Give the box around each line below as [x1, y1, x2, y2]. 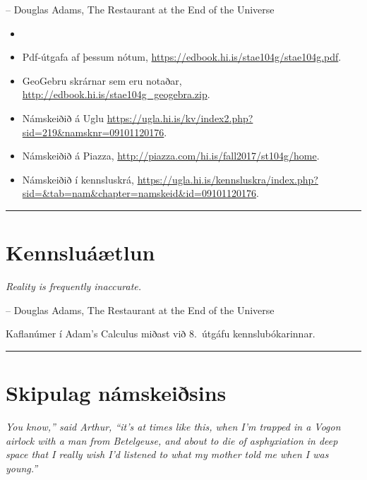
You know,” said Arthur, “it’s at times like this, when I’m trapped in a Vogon [6, 419, 341, 433]
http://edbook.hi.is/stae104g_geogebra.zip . [22, 87, 210, 102]
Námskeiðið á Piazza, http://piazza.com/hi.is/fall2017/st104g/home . [22, 148, 320, 163]
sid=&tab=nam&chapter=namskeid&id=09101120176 [22, 186, 256, 200]
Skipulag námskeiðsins [6, 378, 227, 407]
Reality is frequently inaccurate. [6, 279, 142, 294]
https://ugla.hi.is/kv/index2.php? [107, 110, 253, 125]
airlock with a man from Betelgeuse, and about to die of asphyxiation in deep [6, 433, 338, 448]
